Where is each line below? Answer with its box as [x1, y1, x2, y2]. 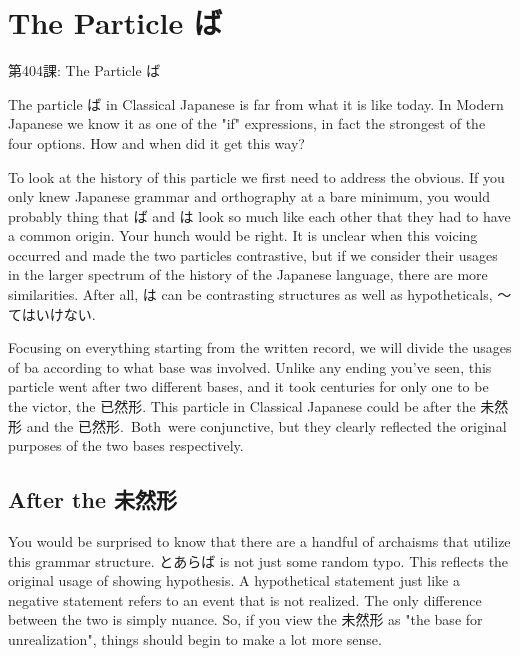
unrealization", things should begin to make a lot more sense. [8, 628, 382, 649]
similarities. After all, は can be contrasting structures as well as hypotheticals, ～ [8, 284, 512, 305]
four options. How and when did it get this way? [8, 132, 305, 153]
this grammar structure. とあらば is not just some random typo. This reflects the [8, 550, 509, 571]
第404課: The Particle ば [8, 60, 161, 81]
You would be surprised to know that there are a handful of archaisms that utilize [8, 531, 511, 552]
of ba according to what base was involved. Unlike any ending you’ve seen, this [8, 356, 492, 377]
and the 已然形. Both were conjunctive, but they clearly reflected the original [26, 415, 507, 436]
